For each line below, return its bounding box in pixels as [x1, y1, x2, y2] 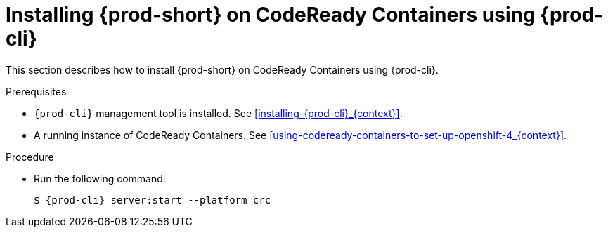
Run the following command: [34, 172, 166, 185]
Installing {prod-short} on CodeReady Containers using [6, 3, 536, 27]
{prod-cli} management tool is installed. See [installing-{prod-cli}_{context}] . [34, 107, 403, 119]
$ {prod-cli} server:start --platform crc [34, 194, 271, 206]
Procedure [6, 150, 54, 163]
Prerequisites [6, 85, 67, 98]
